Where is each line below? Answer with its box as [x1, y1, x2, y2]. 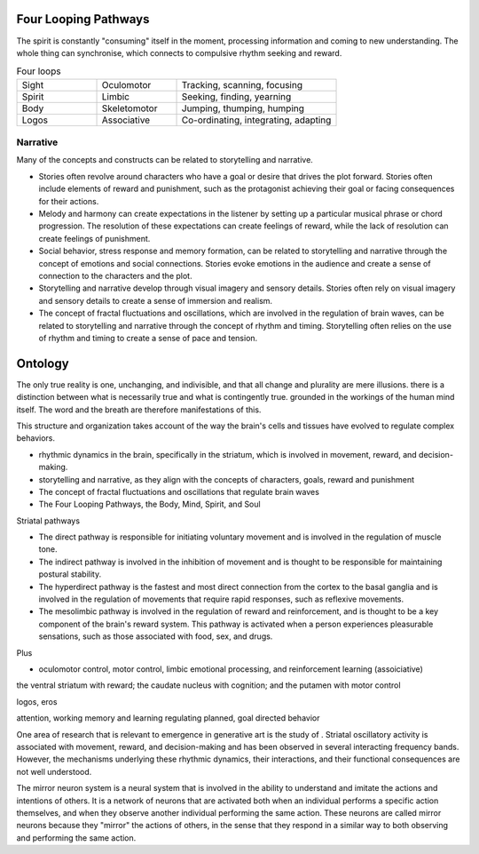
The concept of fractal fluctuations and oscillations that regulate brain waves [38, 486, 319, 497]
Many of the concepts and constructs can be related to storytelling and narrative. [16, 155, 314, 165]
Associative [101, 114, 151, 126]
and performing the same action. [16, 832, 137, 843]
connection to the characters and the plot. [38, 270, 192, 281]
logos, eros [16, 696, 58, 706]
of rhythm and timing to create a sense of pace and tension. [38, 332, 258, 343]
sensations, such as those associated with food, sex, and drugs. [38, 631, 273, 642]
